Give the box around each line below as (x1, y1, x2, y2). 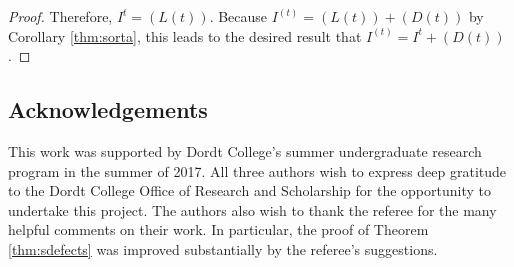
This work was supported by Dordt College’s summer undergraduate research (8, 140, 482, 161)
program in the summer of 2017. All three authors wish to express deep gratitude (8, 160, 507, 181)
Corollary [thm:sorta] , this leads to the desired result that (8, 25, 362, 46)
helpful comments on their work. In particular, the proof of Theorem (8, 219, 429, 240)
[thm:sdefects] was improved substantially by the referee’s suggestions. (8, 238, 438, 259)
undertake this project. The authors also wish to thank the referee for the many (8, 199, 497, 220)
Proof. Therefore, (8, 6, 113, 26)
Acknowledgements (8, 94, 208, 125)
